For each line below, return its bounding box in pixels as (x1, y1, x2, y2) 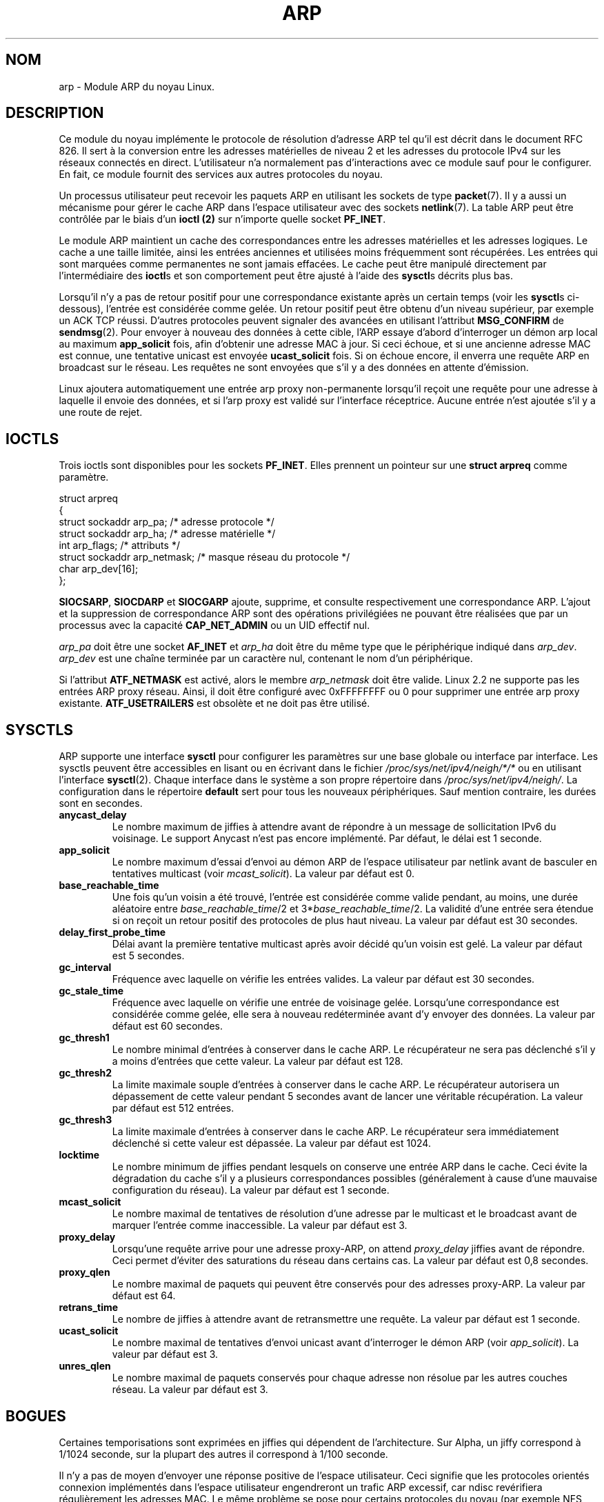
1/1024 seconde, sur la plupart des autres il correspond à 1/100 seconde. (59, 1448, 388, 1460)
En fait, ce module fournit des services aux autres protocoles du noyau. (59, 168, 383, 181)
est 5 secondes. (112, 950, 185, 962)
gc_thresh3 (59, 1114, 112, 1126)
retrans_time (59, 1301, 119, 1314)
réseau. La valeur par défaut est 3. (112, 1383, 268, 1396)
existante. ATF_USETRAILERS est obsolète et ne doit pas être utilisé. (59, 697, 370, 710)
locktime (59, 1149, 100, 1161)
